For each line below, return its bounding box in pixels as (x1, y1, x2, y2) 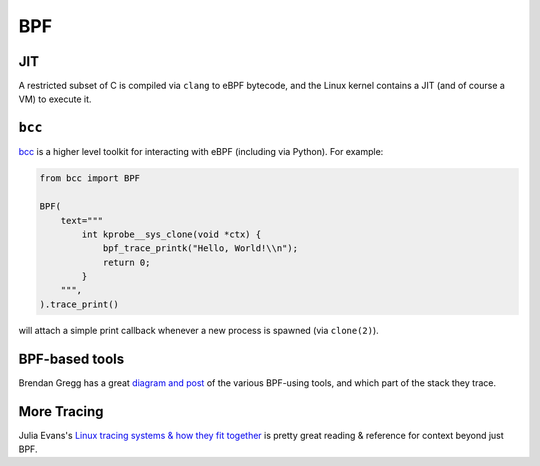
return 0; (102, 256, 151, 268)
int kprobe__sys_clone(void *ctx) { (81, 228, 262, 240)
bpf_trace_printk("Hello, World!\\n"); (102, 243, 299, 254)
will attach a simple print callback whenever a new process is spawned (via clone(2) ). (18, 324, 379, 336)
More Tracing (18, 403, 104, 420)
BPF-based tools (18, 350, 125, 367)
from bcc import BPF (39, 173, 140, 184)
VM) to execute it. (18, 93, 92, 105)
